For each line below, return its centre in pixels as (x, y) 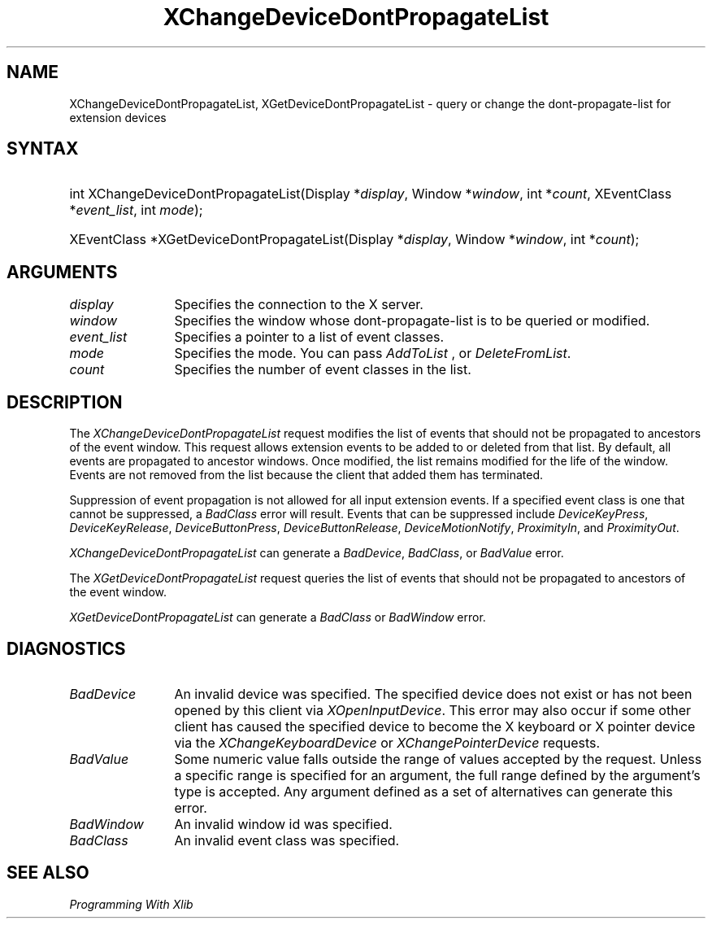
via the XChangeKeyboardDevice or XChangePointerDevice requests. (387, 742)
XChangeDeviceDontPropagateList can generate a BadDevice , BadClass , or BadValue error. (317, 553)
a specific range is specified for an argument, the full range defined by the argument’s (437, 775)
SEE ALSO (48, 873)
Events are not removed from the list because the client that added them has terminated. (306, 475)
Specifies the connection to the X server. (299, 305)
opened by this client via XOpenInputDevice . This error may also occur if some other (432, 710)
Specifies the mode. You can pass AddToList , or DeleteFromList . (373, 353)
